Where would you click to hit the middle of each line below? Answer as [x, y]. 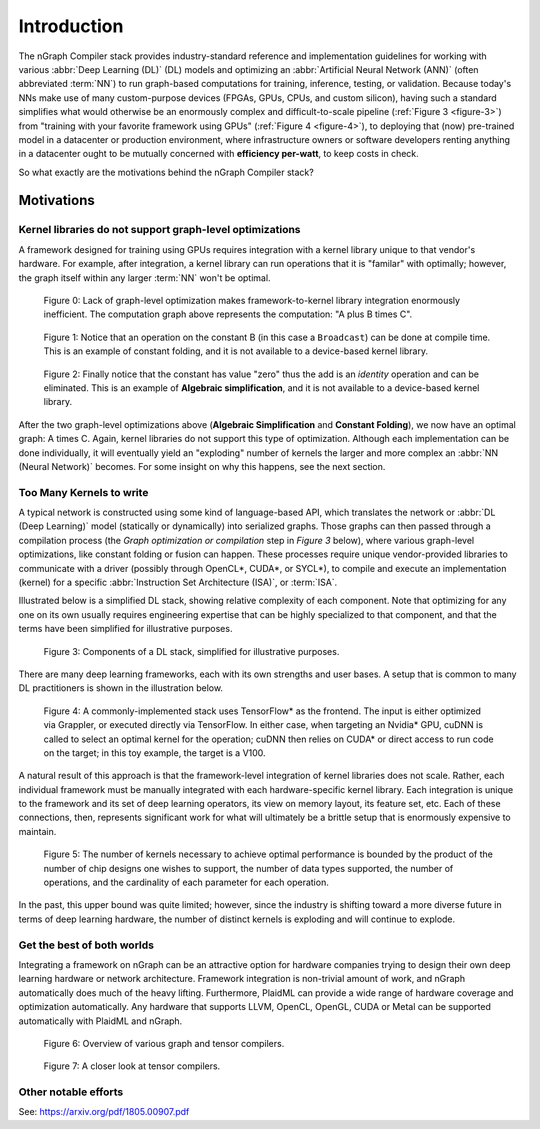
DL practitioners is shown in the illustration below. [121, 688]
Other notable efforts [71, 1092]
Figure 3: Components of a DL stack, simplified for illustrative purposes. [191, 651]
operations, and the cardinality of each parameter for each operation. [186, 882]
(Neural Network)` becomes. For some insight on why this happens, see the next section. [202, 466]
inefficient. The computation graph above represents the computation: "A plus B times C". [228, 314]
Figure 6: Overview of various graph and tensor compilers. [164, 1043]
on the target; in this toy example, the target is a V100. [154, 752]
